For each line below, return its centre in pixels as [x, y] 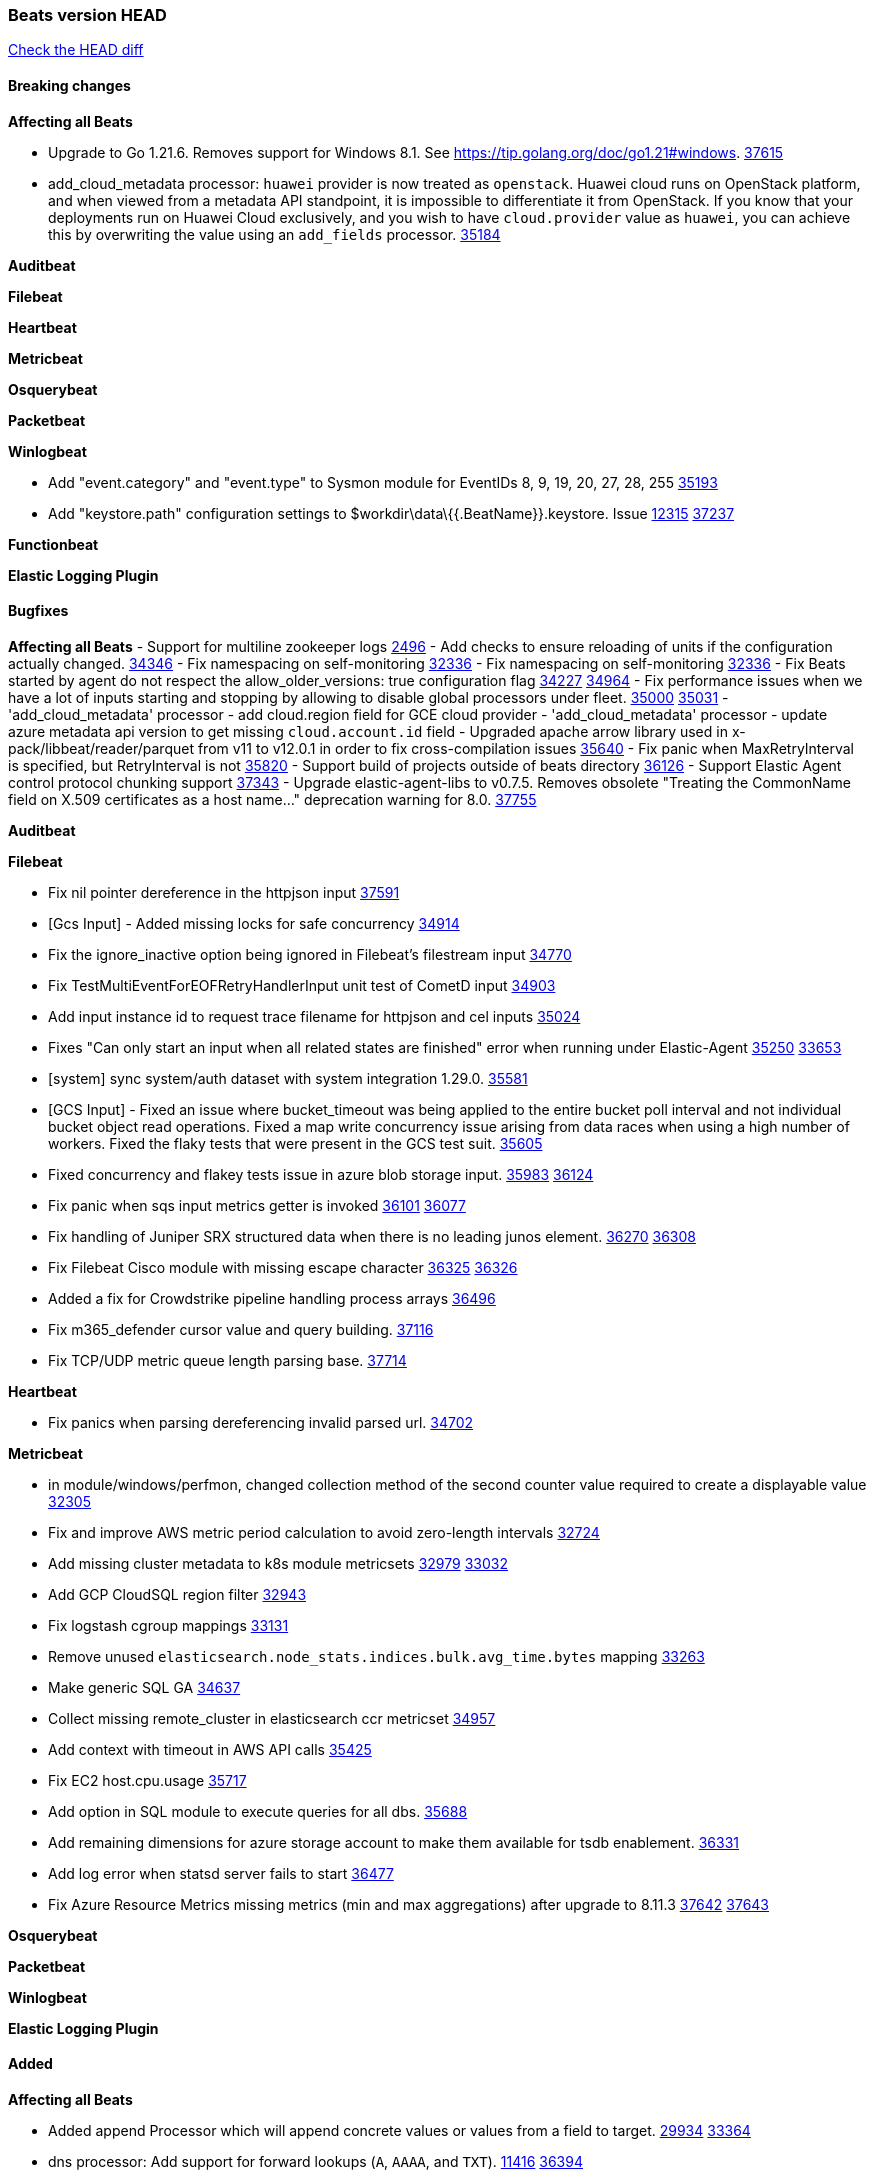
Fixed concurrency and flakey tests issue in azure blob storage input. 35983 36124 [321, 1174]
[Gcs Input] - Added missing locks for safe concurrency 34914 [254, 923]
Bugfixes [38, 611]
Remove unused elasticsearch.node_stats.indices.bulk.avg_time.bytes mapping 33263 [376, 1656]
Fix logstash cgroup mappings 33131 [168, 1625]
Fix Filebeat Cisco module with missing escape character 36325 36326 [283, 1267]
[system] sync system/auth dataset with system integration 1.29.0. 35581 [288, 1078]
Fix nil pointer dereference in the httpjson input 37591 [224, 892]
